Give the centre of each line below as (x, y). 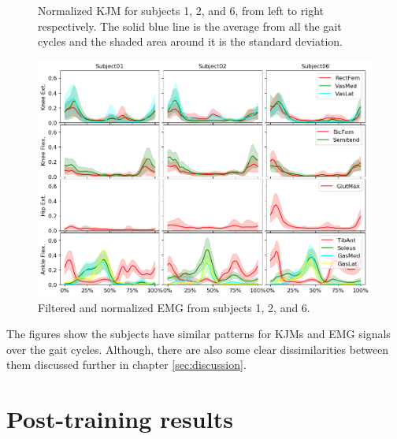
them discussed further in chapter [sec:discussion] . (126, 365)
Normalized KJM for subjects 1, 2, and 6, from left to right (181, 10)
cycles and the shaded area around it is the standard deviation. (191, 41)
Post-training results (120, 419)
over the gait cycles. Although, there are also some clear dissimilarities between (198, 349)
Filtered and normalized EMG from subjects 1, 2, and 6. (174, 307)
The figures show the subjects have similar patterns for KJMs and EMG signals (198, 334)
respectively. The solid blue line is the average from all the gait (190, 26)
